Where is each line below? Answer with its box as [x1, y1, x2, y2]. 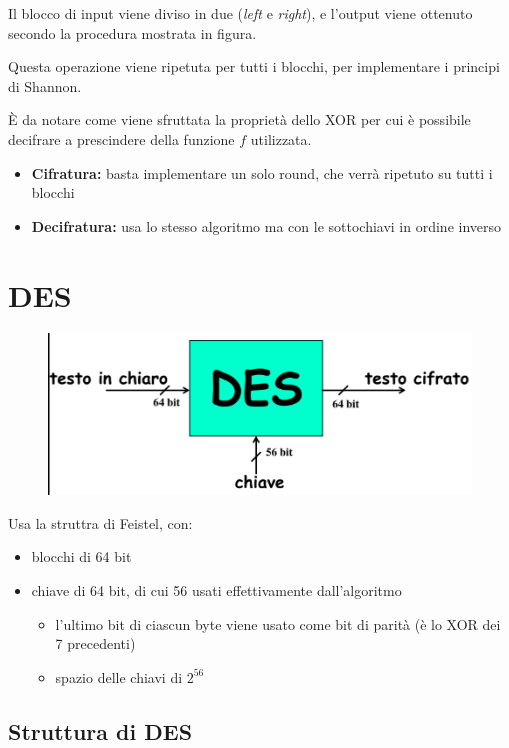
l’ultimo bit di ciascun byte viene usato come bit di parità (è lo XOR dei [55, 613, 501, 634]
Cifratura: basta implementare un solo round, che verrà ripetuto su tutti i [31, 162, 493, 183]
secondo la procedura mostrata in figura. [8, 22, 257, 43]
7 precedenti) [55, 633, 136, 654]
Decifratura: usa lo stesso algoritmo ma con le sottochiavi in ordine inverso [31, 215, 502, 236]
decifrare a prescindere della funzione [8, 128, 235, 149]
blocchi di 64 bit [31, 546, 132, 567]
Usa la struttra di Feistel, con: [8, 512, 193, 533]
